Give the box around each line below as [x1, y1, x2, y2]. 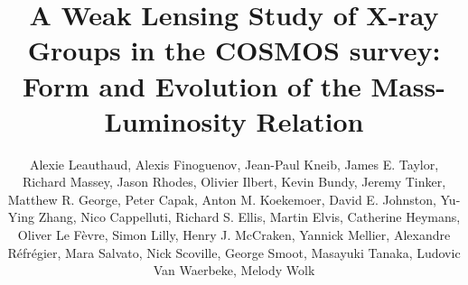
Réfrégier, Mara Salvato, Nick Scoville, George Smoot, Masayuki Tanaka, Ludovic [7, 243, 461, 262]
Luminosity [104, 102, 247, 139]
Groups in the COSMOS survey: [27, 32, 441, 69]
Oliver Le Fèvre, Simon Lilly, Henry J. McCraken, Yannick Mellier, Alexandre [17, 225, 451, 244]
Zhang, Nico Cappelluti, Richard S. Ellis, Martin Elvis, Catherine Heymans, [38, 207, 461, 226]
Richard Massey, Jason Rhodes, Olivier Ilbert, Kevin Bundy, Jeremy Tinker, [22, 172, 446, 191]
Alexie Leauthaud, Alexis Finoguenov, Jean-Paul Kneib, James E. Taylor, [29, 154, 439, 173]
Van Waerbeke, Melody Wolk [153, 261, 315, 280]
